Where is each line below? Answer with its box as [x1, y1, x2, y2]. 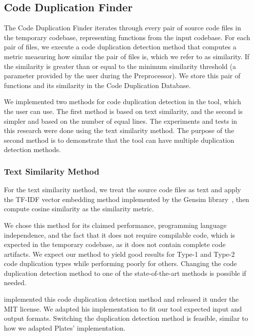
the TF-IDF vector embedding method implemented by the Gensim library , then [4, 194, 250, 204]
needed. [4, 277, 26, 288]
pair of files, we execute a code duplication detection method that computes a [4, 42, 236, 52]
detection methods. [4, 144, 61, 155]
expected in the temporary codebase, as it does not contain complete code [4, 239, 226, 249]
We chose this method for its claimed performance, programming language [4, 220, 227, 230]
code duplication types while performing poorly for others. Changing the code [4, 258, 237, 269]
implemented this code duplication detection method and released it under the [4, 294, 239, 304]
